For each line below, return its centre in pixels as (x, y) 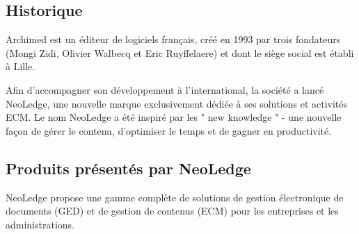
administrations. (40, 224)
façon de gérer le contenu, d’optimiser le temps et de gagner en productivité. (169, 130)
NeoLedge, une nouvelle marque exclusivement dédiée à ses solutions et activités (177, 103)
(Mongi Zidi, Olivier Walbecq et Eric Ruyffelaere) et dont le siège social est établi (180, 52)
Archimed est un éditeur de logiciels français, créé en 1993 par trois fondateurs (173, 39)
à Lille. (21, 66)
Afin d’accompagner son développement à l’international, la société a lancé (165, 89)
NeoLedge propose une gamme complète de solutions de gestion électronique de (175, 197)
